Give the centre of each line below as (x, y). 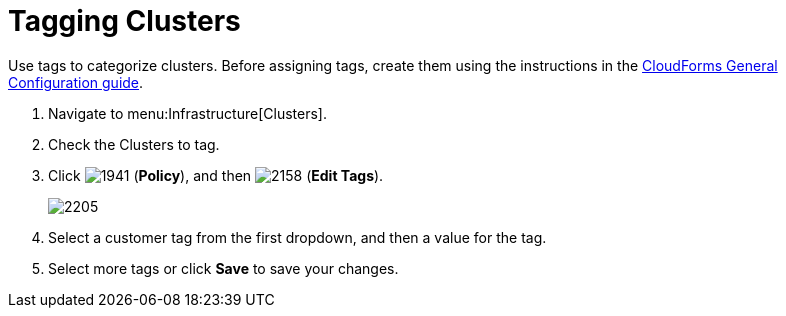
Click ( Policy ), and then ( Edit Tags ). (216, 175)
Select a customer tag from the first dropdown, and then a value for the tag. (297, 237)
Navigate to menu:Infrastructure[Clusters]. (187, 113)
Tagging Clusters (124, 21)
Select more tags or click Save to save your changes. (223, 268)
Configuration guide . (76, 82)
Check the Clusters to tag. (134, 144)
